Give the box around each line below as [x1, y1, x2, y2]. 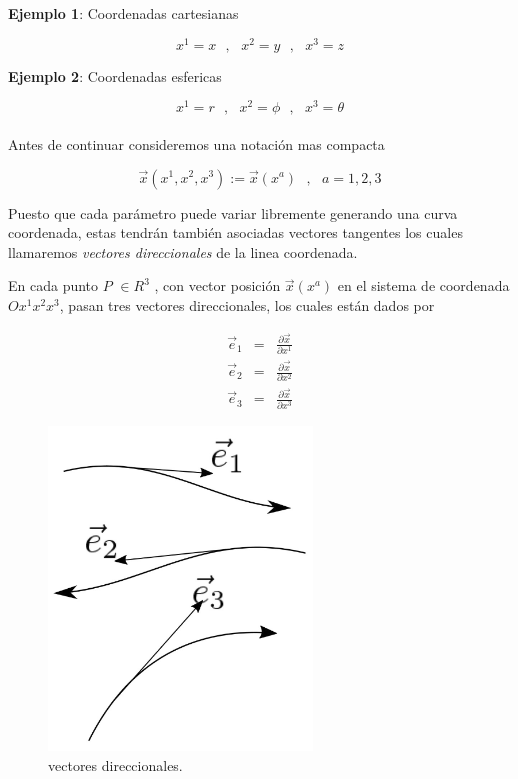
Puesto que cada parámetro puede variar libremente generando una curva [8, 202, 458, 223]
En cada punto [8, 275, 99, 296]
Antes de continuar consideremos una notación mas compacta [8, 133, 385, 154]
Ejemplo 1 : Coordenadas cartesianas [8, 3, 239, 23]
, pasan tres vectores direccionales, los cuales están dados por [59, 294, 435, 315]
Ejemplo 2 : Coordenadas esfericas [8, 65, 222, 86]
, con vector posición [154, 275, 281, 296]
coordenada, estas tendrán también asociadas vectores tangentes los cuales [8, 222, 463, 243]
